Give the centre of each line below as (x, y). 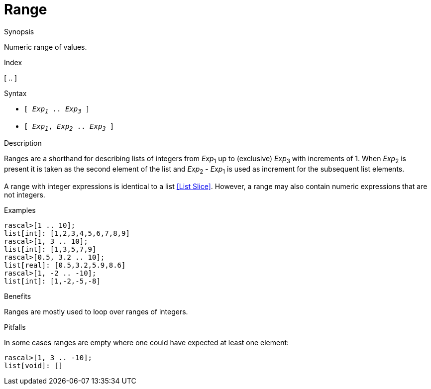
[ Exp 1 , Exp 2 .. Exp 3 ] (69, 127)
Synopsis (19, 31)
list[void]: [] (34, 365)
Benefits (18, 296)
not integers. (25, 194)
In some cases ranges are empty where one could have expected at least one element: (147, 342)
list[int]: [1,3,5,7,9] (50, 249)
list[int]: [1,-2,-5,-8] (52, 281)
